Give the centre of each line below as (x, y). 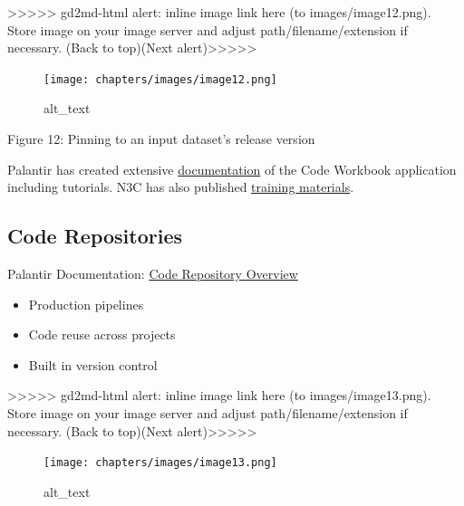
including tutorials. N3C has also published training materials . (181, 187)
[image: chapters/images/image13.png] (160, 463)
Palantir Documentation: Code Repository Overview (153, 274)
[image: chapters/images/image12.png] (160, 79)
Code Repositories (95, 236)
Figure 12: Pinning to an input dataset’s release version (161, 139)
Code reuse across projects (102, 334)
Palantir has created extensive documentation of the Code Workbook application (232, 169)
